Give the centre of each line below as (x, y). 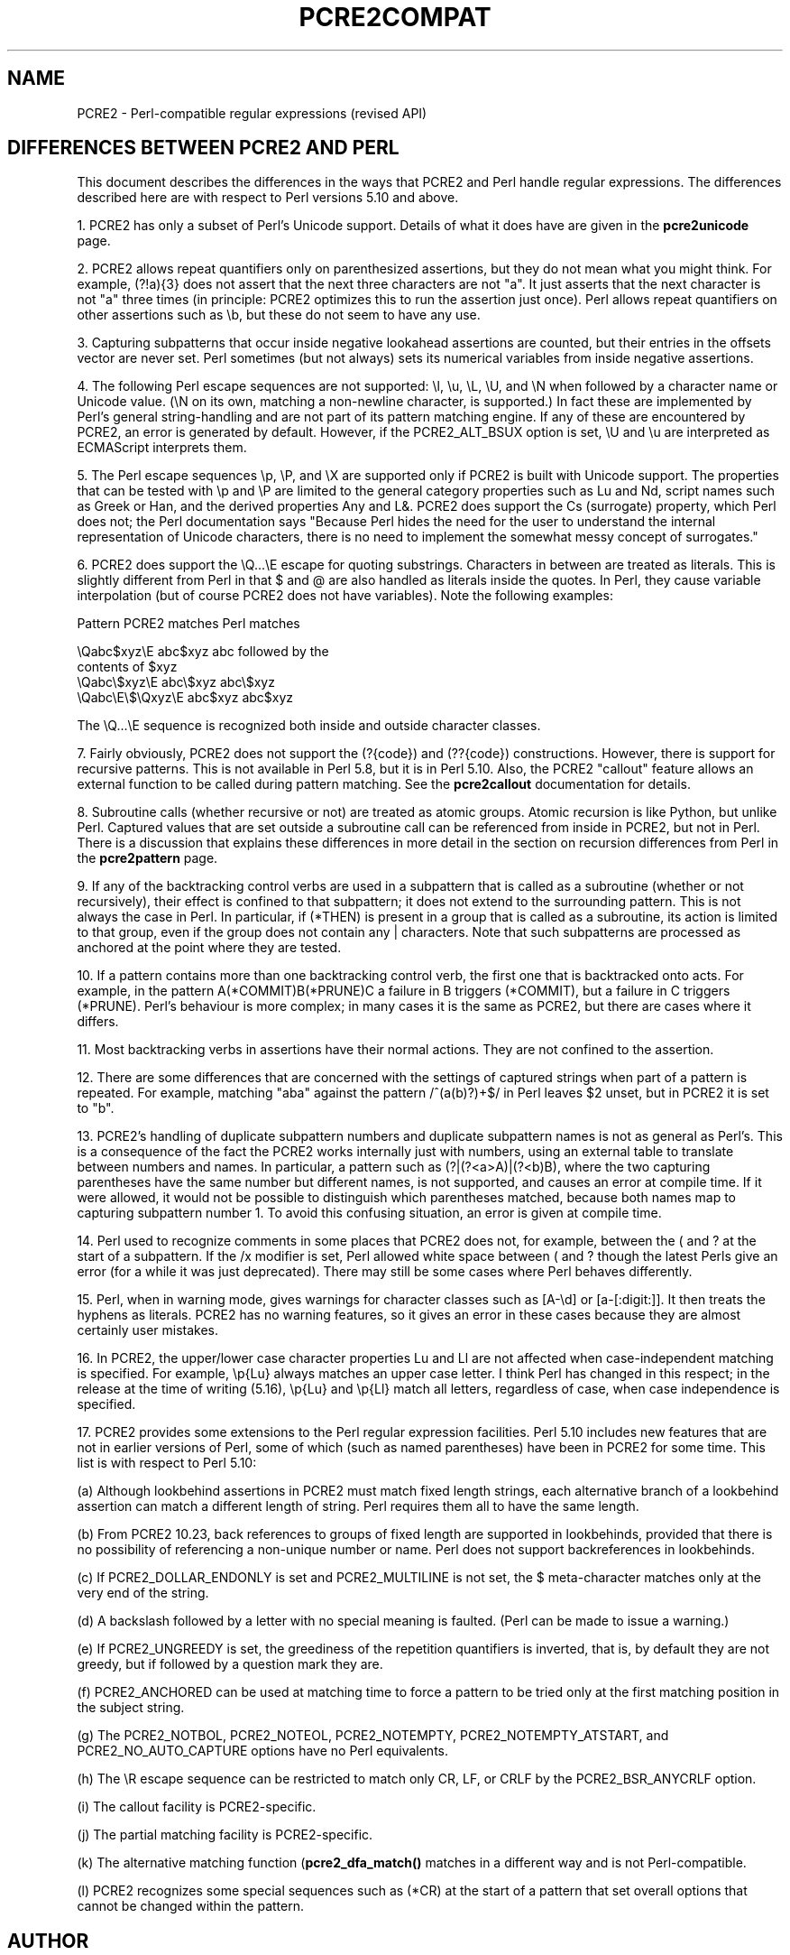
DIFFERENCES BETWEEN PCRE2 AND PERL (203, 148)
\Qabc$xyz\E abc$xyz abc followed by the (203, 652)
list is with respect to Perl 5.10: (167, 1463)
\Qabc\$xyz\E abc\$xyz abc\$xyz (176, 682)
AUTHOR (48, 1941)
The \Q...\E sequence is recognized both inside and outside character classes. (309, 726)
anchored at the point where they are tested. (209, 948)
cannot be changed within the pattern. (190, 1906)
